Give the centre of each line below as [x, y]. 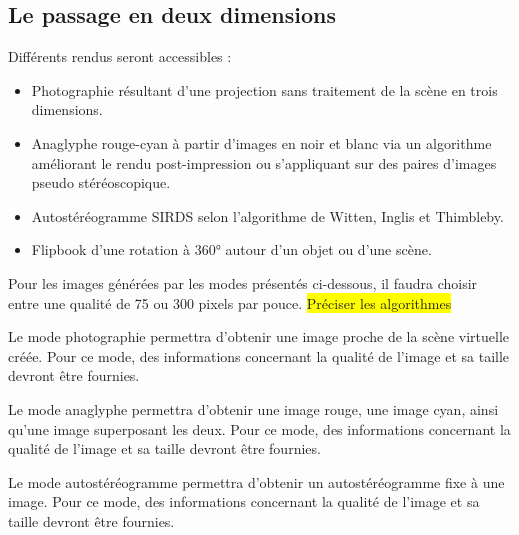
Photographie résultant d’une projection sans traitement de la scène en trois [264, 89]
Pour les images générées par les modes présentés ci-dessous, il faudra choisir [243, 282]
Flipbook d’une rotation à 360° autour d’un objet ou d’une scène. [231, 249]
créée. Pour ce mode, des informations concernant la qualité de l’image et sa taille [259, 355]
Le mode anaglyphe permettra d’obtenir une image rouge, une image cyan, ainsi [253, 408]
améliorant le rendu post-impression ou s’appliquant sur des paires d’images [264, 162]
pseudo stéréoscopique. [101, 182]
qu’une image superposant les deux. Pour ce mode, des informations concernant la [259, 428]
